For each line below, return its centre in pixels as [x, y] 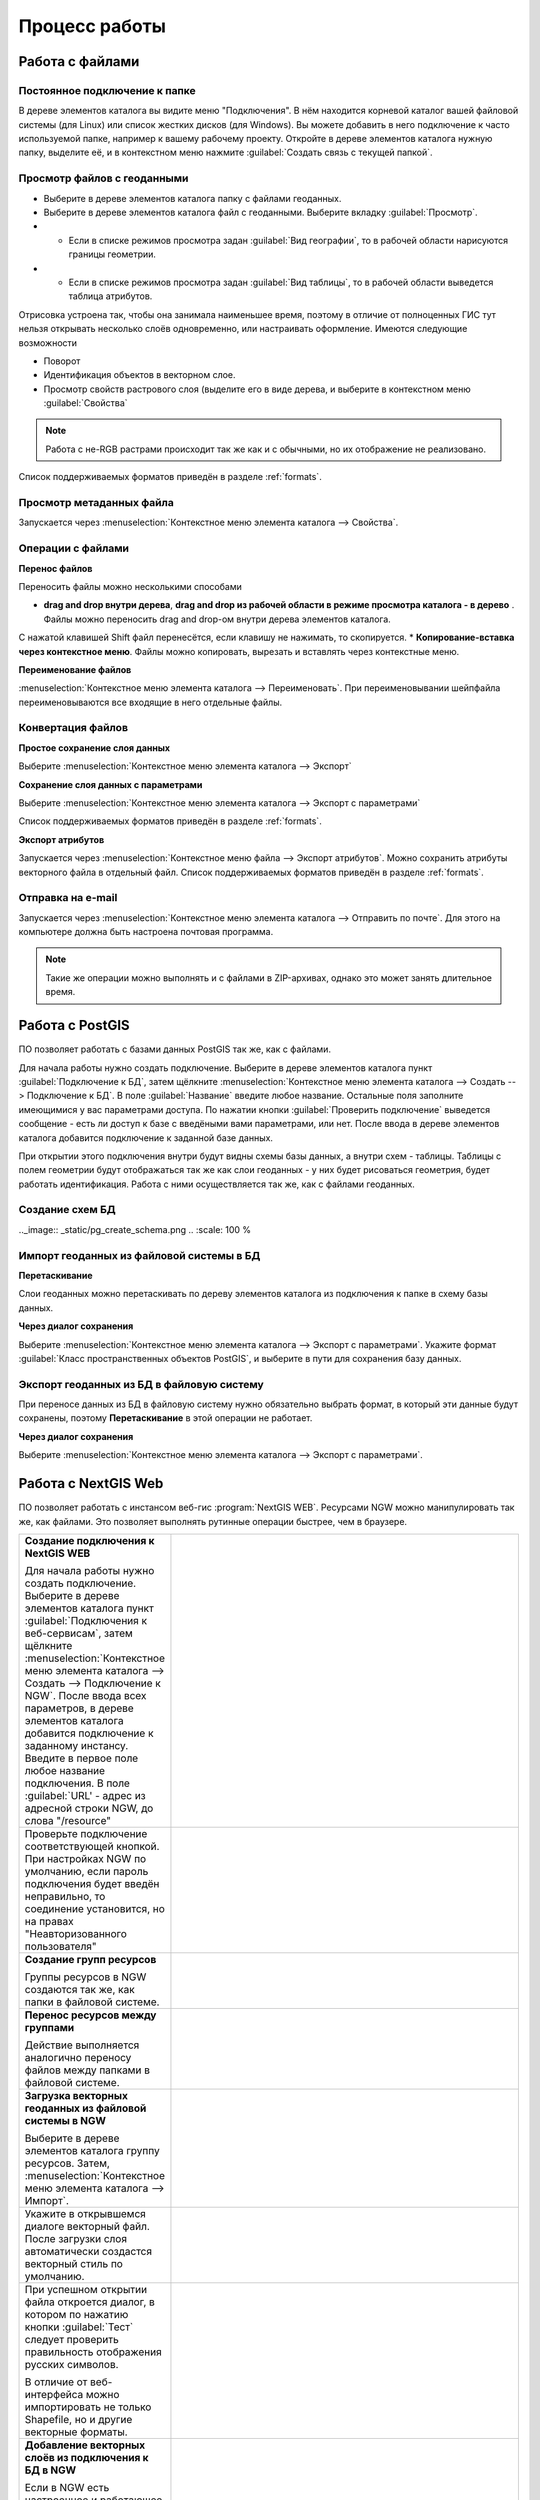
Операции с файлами [74, 548]
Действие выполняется [82, 2045]
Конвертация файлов [73, 728]
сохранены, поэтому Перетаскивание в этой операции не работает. [165, 1418]
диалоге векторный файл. [87, 2226]
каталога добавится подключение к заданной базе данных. [146, 1137]
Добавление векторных [84, 2445]
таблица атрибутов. [110, 296]
